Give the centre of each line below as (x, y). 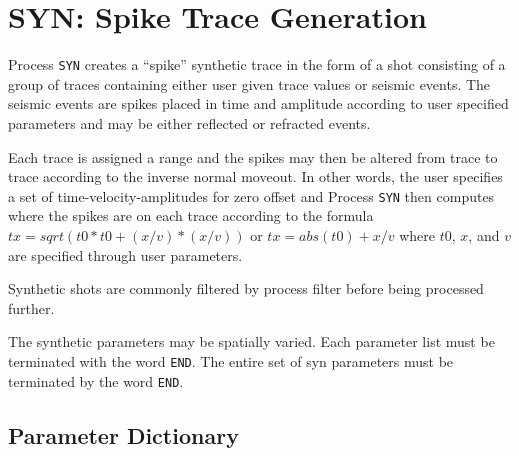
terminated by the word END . (96, 380)
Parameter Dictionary (123, 434)
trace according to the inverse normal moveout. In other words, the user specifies (255, 176)
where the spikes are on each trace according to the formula (191, 215)
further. (31, 307)
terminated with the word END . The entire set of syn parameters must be (231, 360)
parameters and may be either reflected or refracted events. (189, 122)
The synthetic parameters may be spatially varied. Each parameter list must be (251, 341)
